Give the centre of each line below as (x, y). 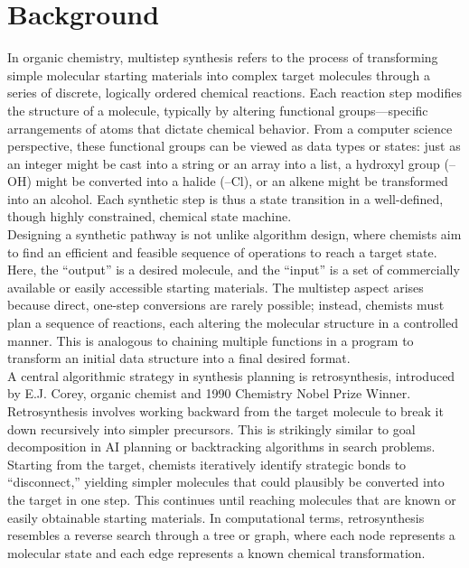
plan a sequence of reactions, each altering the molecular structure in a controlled (233, 323)
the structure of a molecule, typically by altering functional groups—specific (218, 110)
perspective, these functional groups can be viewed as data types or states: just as (234, 146)
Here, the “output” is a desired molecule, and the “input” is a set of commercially (234, 270)
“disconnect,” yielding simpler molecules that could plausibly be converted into (226, 482)
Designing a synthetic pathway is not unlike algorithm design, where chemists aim (234, 234)
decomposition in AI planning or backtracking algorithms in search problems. (221, 447)
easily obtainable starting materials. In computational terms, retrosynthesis (216, 517)
